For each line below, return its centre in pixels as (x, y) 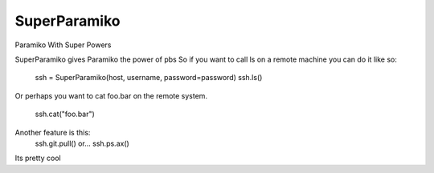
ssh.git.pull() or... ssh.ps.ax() (82, 143)
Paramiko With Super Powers (63, 45)
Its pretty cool (38, 158)
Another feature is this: (53, 132)
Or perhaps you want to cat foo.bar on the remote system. (111, 95)
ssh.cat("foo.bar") (65, 114)
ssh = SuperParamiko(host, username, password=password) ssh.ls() (149, 78)
